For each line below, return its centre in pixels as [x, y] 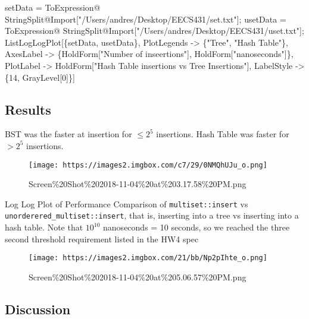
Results [28, 109]
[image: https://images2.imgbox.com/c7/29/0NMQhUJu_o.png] [148, 165]
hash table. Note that [44, 227]
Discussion [38, 309]
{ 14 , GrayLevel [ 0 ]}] [40, 77]
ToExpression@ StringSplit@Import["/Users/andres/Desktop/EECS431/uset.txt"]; [154, 31]
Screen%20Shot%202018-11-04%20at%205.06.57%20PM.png [138, 277]
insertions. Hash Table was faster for [223, 134]
